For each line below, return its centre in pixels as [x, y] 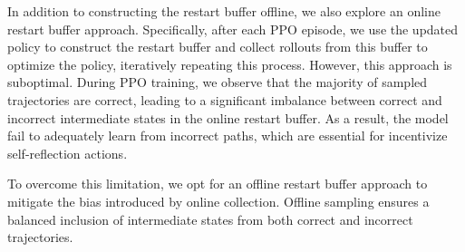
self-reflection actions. [68, 153]
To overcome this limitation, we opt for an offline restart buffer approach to [218, 184]
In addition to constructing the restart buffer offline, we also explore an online [224, 11]
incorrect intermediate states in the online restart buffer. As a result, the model [228, 117]
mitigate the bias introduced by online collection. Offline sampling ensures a [218, 201]
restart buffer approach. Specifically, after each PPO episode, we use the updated [233, 29]
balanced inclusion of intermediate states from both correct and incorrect [210, 219]
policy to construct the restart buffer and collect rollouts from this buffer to [218, 47]
